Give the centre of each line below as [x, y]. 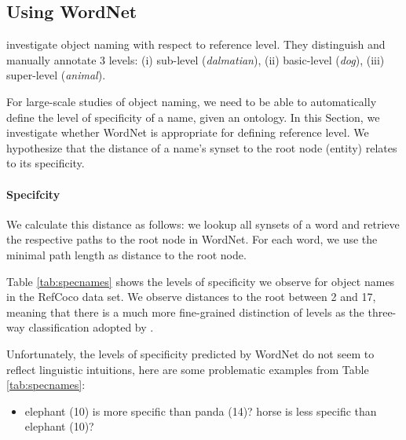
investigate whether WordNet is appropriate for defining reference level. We [188, 132]
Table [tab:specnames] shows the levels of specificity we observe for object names [201, 281]
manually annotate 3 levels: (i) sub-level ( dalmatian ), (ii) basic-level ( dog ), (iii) [196, 59]
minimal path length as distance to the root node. [126, 254]
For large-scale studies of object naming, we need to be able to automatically [192, 101]
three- [382, 312]
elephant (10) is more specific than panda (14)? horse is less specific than [201, 411]
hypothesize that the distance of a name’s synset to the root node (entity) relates [202, 147]
